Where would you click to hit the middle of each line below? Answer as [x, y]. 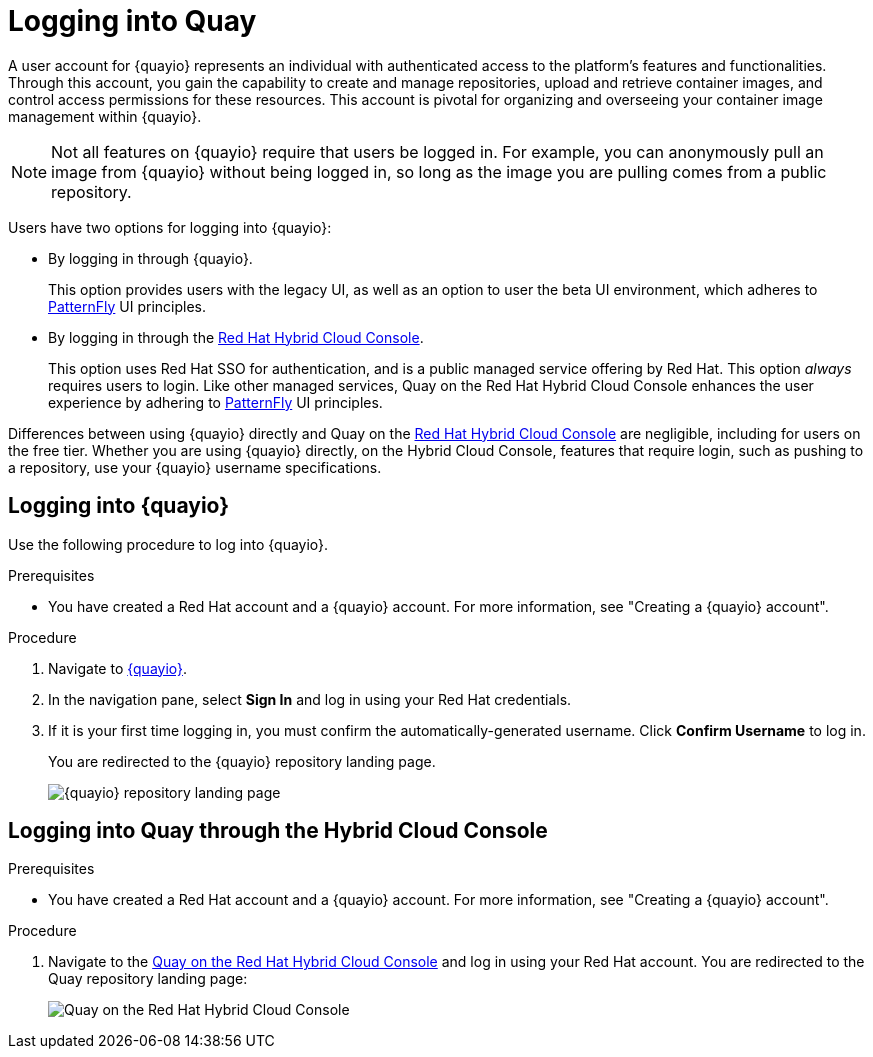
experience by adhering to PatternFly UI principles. [215, 402]
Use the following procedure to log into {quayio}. [168, 544]
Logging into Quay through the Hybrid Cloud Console [278, 831]
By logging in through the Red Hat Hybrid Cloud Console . [236, 337]
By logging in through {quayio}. [150, 258]
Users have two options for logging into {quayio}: [170, 227]
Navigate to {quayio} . [118, 668]
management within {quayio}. [105, 116]
